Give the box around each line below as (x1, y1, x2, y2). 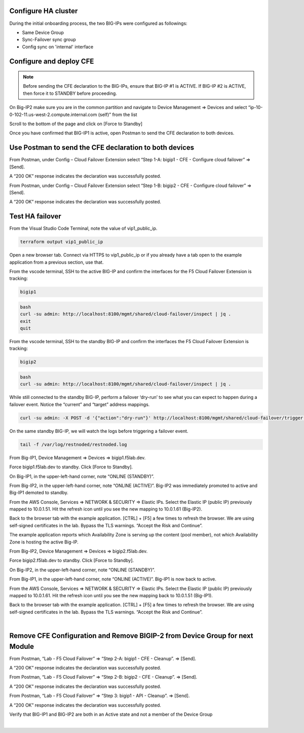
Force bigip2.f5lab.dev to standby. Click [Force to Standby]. (9, 558, 134, 564)
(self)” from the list (98, 112, 137, 118)
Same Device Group (22, 29, 64, 35)
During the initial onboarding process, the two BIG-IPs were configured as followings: (9, 20, 187, 26)
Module (9, 642, 34, 651)
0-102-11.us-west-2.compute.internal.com (9, 112, 97, 118)
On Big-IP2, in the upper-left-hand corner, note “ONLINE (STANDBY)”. (9, 567, 156, 573)
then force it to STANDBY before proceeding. (23, 90, 118, 96)
